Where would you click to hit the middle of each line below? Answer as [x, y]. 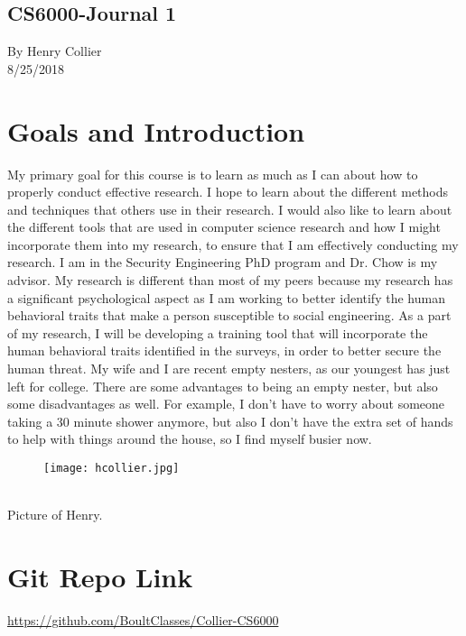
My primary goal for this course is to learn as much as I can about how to [213, 174]
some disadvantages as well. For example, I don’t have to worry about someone [226, 404]
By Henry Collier [55, 51]
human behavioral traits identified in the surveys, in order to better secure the [224, 350]
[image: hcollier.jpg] [112, 469]
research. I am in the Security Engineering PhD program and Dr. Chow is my [223, 262]
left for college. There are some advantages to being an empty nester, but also [223, 386]
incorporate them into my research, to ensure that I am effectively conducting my [233, 244]
